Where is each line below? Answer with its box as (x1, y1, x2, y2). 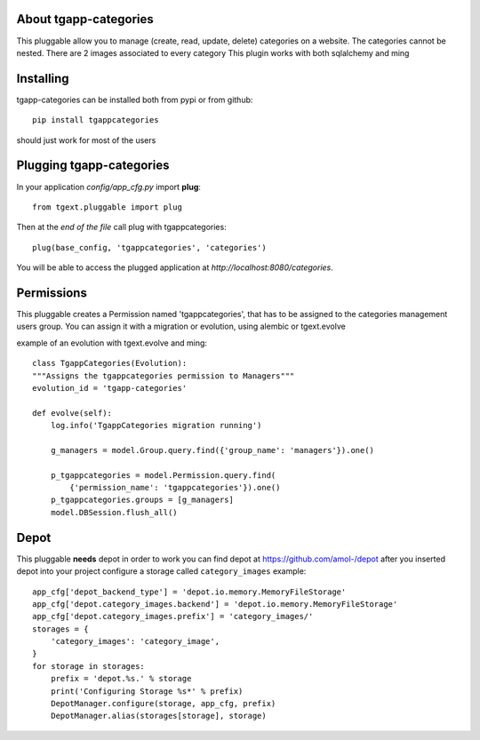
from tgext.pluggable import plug (32, 202, 182, 212)
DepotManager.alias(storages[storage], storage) (50, 711, 267, 721)
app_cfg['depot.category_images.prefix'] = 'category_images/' (32, 611, 314, 622)
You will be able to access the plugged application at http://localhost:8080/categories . (16, 262, 333, 273)
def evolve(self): (32, 408, 113, 418)
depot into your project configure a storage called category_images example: (16, 566, 307, 577)
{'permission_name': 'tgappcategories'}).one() (69, 482, 281, 493)
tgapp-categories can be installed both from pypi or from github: (16, 94, 253, 105)
